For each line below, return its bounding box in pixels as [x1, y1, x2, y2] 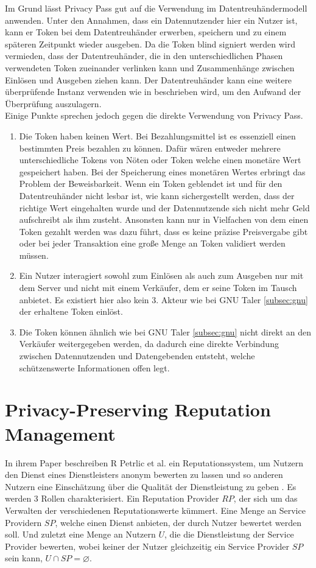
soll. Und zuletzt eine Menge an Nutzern [5, 528, 156, 541]
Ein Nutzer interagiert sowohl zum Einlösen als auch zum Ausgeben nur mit [19, 269, 304, 282]
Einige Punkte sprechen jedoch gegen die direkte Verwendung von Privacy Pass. [5, 109, 303, 122]
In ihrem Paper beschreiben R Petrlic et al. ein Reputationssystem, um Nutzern [5, 456, 304, 469]
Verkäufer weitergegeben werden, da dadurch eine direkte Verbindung [19, 337, 279, 350]
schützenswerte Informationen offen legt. [19, 361, 170, 374]
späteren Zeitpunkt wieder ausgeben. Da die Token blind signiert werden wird [5, 37, 296, 50]
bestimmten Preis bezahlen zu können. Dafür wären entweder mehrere [19, 141, 281, 154]
